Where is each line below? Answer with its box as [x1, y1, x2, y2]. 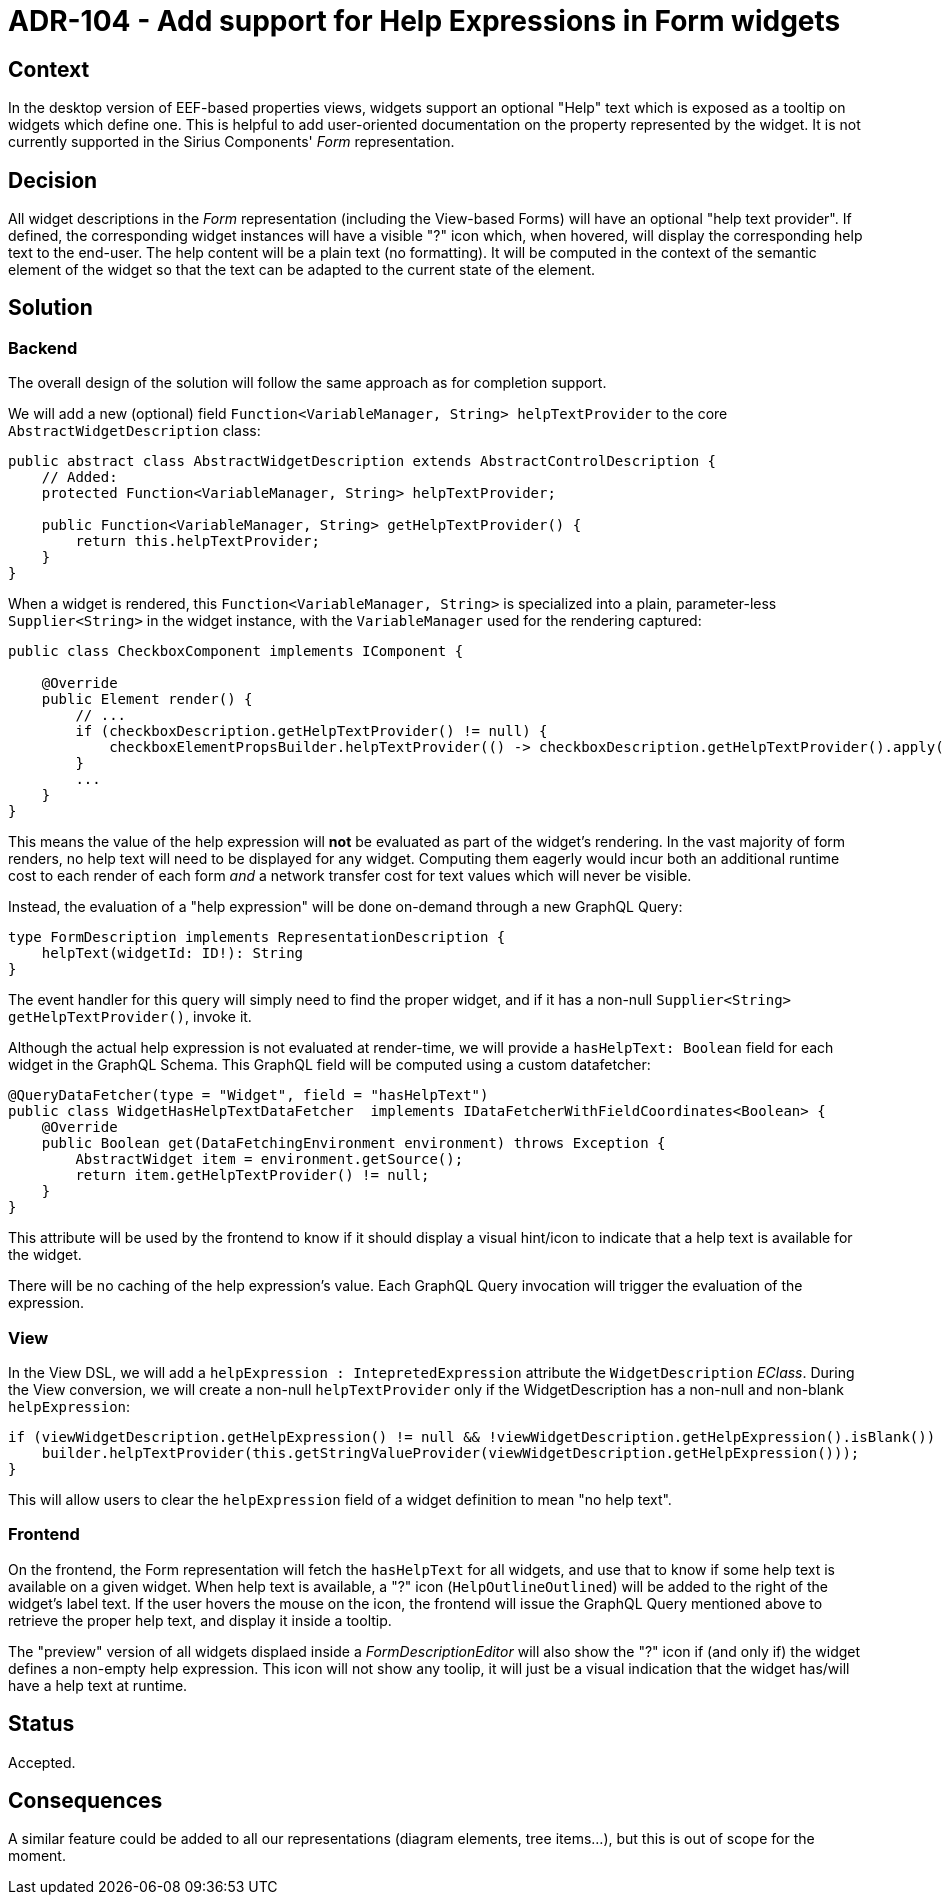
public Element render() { [41, 691, 253, 708]
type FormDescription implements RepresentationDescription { [8, 929, 506, 946]
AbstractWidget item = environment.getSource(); [75, 1151, 464, 1168]
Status [8, 1711, 75, 1737]
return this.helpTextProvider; [75, 533, 320, 550]
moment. [8, 1847, 66, 1865]
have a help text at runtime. [8, 1676, 188, 1694]
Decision [8, 167, 98, 193]
